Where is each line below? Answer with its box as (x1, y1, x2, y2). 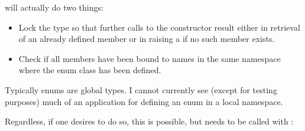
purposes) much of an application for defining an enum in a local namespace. (5, 95, 283, 107)
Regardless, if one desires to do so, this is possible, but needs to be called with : (5, 115, 294, 127)
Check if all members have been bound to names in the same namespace (18, 52, 281, 64)
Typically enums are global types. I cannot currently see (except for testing (5, 83, 277, 96)
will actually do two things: (5, 1, 103, 13)
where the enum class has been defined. (18, 64, 161, 76)
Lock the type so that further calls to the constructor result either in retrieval (18, 21, 300, 33)
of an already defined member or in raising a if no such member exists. (18, 32, 275, 45)
